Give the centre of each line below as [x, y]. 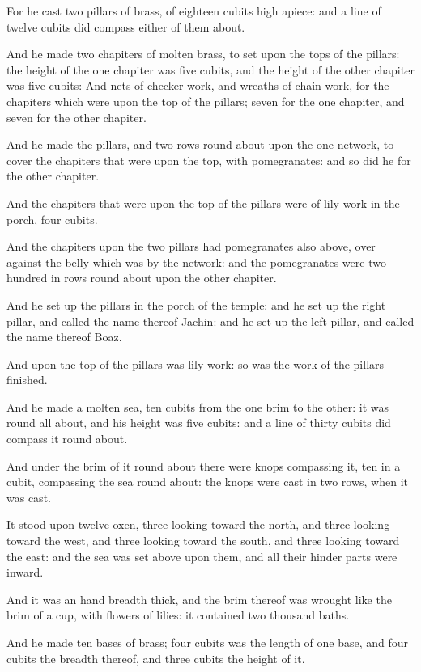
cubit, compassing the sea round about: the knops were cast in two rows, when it [207, 482]
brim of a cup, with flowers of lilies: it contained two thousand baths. [178, 615]
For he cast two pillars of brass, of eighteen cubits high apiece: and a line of [194, 11]
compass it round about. [67, 439]
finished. [27, 380]
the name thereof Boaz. [64, 337]
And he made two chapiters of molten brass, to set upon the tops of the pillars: [203, 54]
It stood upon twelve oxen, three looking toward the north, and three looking [198, 524]
